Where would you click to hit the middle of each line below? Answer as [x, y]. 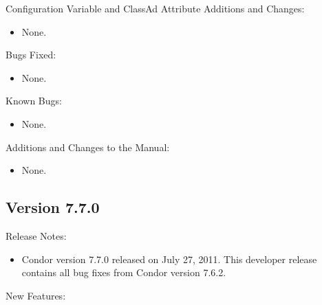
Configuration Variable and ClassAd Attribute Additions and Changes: [155, 8]
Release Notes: [36, 235]
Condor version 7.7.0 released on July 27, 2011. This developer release [169, 259]
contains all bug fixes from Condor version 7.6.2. [124, 272]
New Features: [36, 295]
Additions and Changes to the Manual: [88, 147]
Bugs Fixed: [31, 55]
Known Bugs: [34, 101]
